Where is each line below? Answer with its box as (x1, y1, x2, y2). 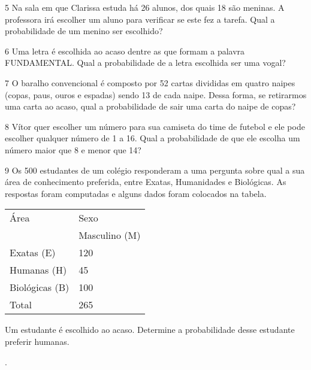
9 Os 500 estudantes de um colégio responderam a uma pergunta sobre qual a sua (5, 163, 305, 176)
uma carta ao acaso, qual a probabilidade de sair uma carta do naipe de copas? (5, 100, 296, 113)
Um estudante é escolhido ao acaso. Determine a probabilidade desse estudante (5, 323, 295, 336)
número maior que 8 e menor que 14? (5, 143, 141, 156)
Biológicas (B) (10, 280, 70, 295)
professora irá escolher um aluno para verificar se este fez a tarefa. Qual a (5, 13, 275, 25)
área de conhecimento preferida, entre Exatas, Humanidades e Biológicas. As (5, 175, 286, 188)
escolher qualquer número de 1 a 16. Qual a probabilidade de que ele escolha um (5, 132, 300, 144)
